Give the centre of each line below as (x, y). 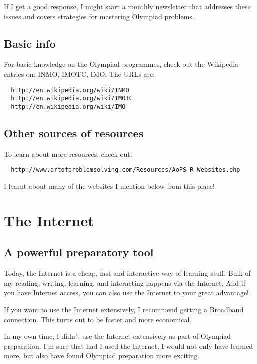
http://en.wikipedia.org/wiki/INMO (70, 90)
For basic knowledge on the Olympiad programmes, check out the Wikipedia (121, 64)
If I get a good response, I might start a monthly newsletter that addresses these (127, 6)
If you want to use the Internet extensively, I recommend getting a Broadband (124, 309)
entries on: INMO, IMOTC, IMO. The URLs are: (79, 74)
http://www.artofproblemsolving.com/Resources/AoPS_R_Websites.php (126, 170)
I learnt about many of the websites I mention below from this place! (109, 186)
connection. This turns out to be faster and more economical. (98, 319)
